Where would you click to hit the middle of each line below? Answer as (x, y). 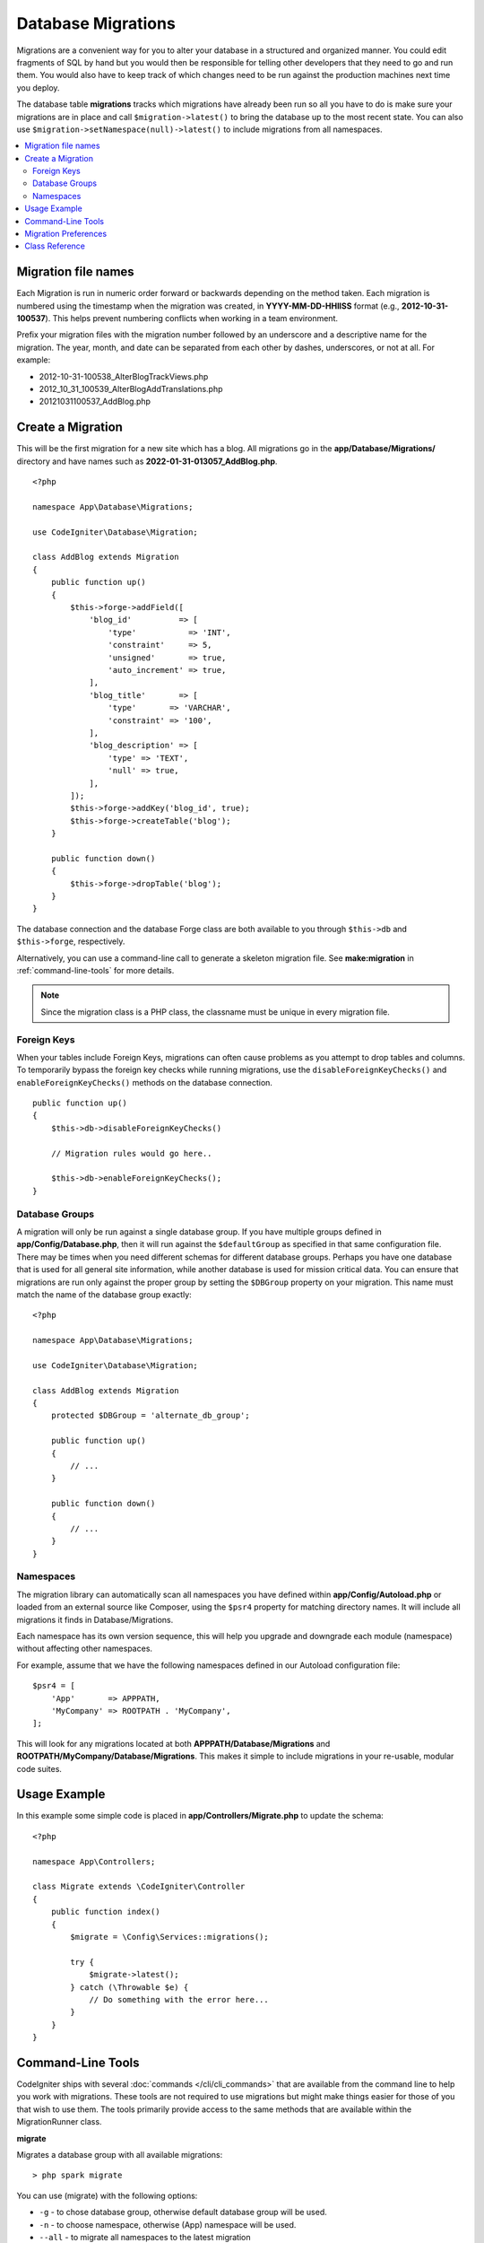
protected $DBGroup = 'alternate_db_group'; (150, 1416)
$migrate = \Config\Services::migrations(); (169, 1937)
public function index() (105, 1912)
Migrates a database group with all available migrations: (120, 2154)
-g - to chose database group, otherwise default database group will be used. (183, 2212)
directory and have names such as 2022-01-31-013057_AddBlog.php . (147, 461)
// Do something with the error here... (179, 1999)
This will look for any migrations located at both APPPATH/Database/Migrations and (173, 1743)
